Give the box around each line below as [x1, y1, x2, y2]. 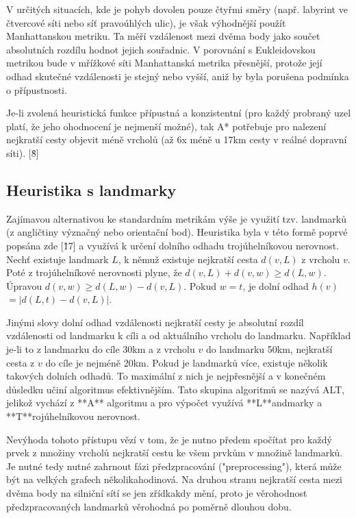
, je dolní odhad [242, 278, 309, 293]
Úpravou [6, 278, 42, 293]
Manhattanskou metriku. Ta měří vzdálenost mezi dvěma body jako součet [6, 29, 320, 43]
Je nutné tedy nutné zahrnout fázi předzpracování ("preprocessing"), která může [6, 458, 342, 473]
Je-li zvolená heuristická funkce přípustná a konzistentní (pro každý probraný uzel [6, 106, 351, 120]
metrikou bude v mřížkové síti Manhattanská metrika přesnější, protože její [6, 56, 322, 70]
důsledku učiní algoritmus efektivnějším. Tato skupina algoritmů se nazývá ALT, [6, 382, 345, 396]
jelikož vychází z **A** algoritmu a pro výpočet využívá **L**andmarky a [6, 395, 322, 410]
